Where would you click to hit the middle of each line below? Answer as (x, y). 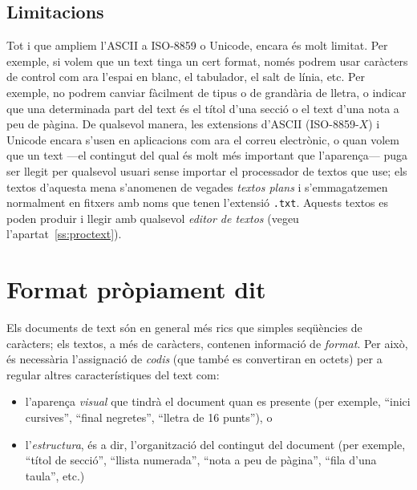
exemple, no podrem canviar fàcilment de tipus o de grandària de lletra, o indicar (206, 92)
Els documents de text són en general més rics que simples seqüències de (184, 328)
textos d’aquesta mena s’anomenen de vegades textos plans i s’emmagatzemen (197, 186)
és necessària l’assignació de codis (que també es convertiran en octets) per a (194, 359)
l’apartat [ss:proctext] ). (64, 234)
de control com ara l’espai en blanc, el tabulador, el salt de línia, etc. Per (186, 77)
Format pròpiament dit (136, 289)
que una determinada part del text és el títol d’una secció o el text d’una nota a (203, 108)
